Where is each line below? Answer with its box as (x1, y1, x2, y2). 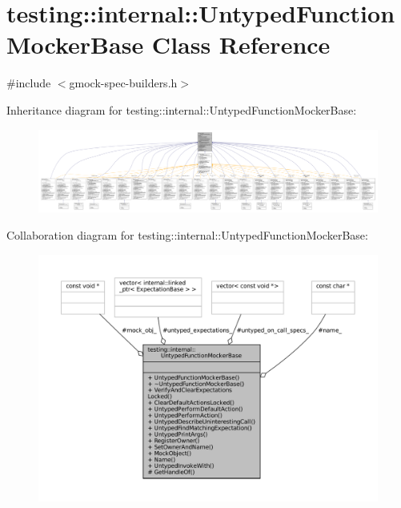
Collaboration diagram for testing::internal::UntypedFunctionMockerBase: (6, 227, 368, 244)
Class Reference (151, 28, 331, 61)
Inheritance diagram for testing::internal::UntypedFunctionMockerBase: (6, 101, 357, 118)
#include (6, 75, 51, 91)
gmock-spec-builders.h (69, 75, 178, 91)
